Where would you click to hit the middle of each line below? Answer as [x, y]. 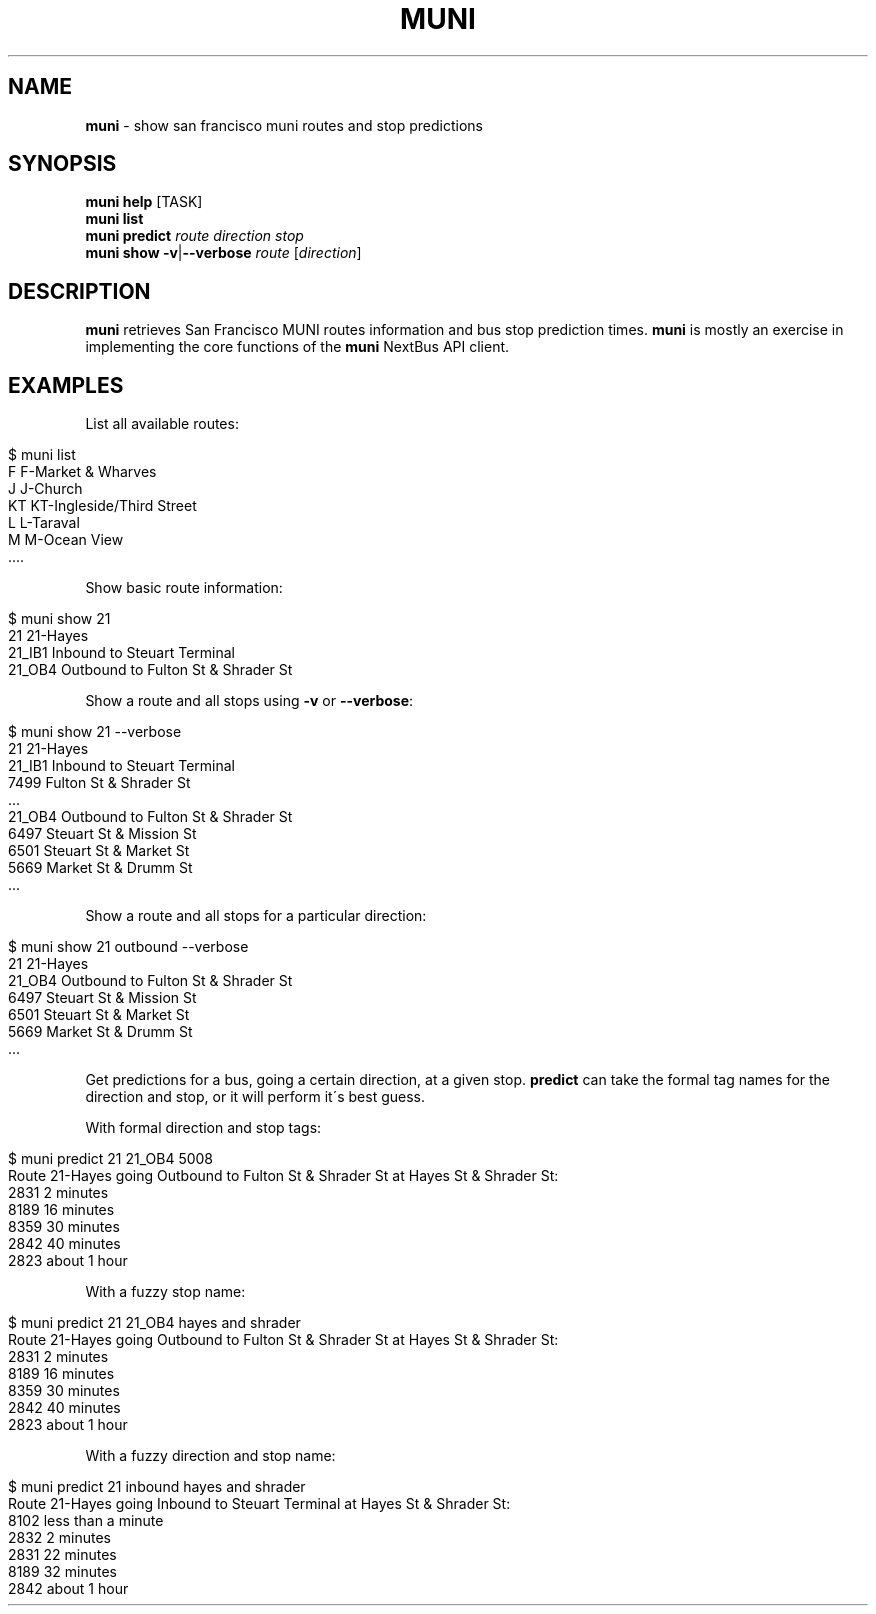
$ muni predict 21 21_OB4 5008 [111, 1159]
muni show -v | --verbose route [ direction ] [223, 253]
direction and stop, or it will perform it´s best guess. [255, 1097]
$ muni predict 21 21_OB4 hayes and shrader [154, 1323]
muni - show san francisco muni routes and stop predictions [284, 125]
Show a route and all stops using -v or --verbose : [249, 701]
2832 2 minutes [59, 1538]
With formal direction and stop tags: [203, 1128]
